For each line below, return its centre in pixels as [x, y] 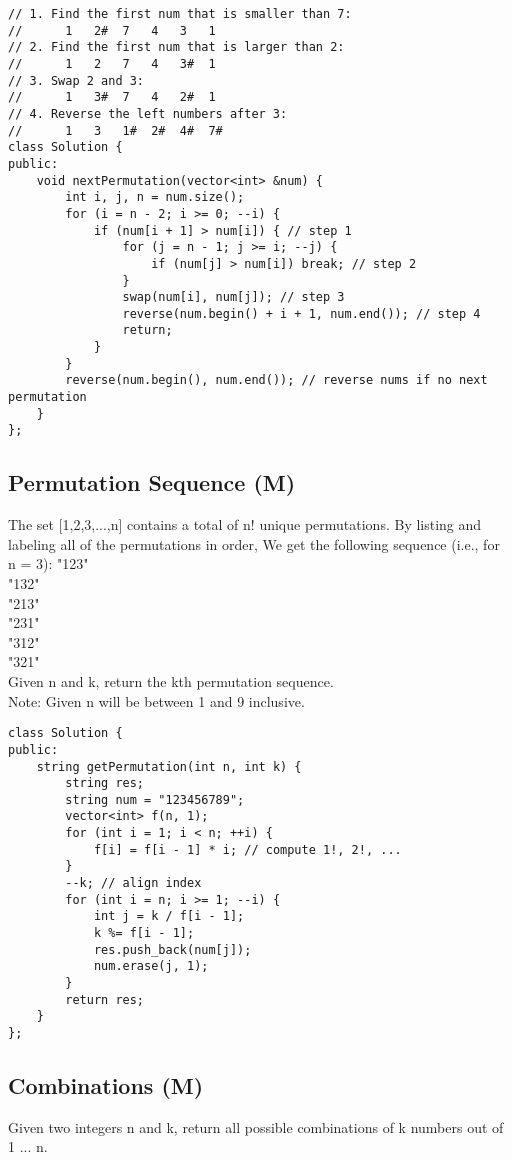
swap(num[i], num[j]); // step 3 [233, 297]
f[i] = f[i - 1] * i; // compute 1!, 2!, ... [247, 849]
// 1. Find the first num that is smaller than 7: [180, 14]
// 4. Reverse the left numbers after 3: [148, 113]
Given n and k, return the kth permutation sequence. [171, 681]
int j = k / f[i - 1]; [169, 916]
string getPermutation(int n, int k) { [169, 766]
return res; [105, 999]
